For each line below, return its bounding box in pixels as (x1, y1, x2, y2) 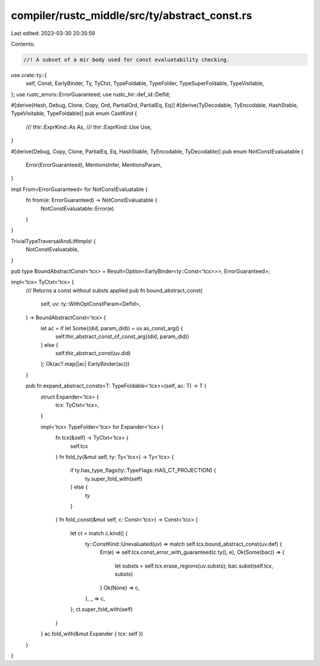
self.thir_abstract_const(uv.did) (55, 350, 131, 357)
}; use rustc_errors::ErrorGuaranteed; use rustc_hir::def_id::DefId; (11, 91, 171, 98)
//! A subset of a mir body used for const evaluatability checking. (23, 56, 230, 63)
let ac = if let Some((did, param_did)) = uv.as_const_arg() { (40, 324, 184, 332)
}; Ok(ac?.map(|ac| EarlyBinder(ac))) (40, 361, 130, 368)
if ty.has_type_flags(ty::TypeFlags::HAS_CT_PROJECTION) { (70, 467, 216, 474)
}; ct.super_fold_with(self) (70, 606, 133, 613)
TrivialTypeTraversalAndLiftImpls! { (11, 237, 96, 244)
